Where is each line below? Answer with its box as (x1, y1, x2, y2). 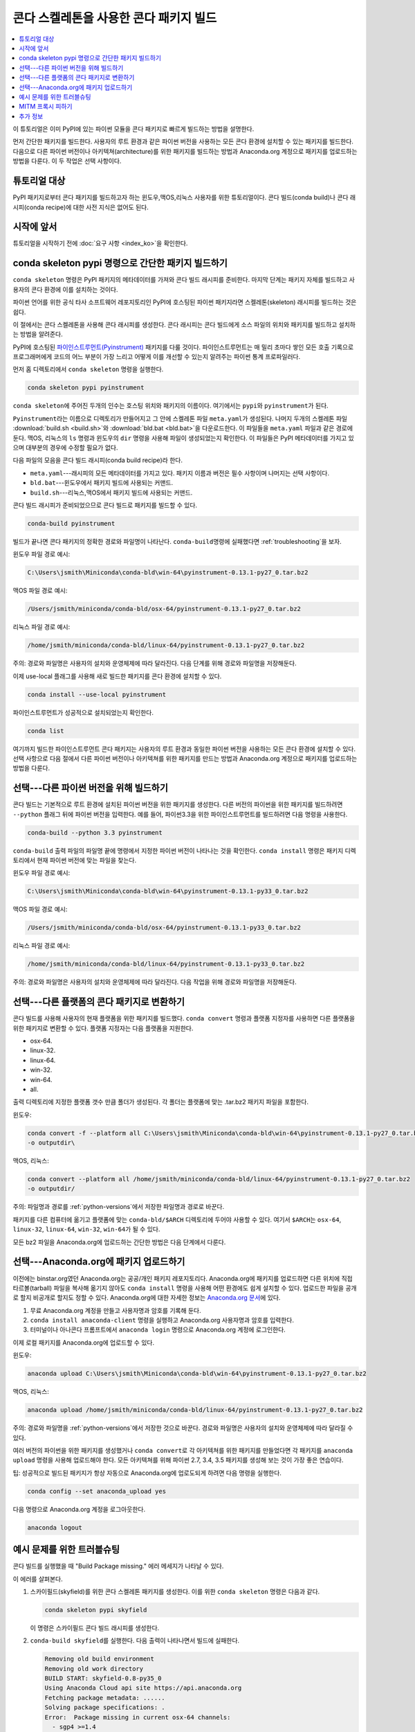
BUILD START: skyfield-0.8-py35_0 (44, 1674, 162, 1683)
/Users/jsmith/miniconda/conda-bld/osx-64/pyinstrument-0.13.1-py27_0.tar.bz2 (27, 605, 301, 613)
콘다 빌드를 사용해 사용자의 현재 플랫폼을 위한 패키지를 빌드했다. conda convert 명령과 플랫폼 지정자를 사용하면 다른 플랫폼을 (12, 1014, 356, 1023)
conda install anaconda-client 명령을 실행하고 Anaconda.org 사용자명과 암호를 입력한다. (30, 1316, 294, 1325)
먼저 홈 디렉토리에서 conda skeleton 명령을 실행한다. (12, 365, 164, 373)
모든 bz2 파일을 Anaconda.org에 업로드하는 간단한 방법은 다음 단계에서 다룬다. (12, 1237, 226, 1246)
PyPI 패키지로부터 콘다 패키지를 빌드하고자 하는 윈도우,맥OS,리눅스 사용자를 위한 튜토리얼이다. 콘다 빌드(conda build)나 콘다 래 (12, 193, 356, 202)
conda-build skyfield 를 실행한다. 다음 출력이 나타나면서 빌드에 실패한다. (30, 1636, 240, 1645)
